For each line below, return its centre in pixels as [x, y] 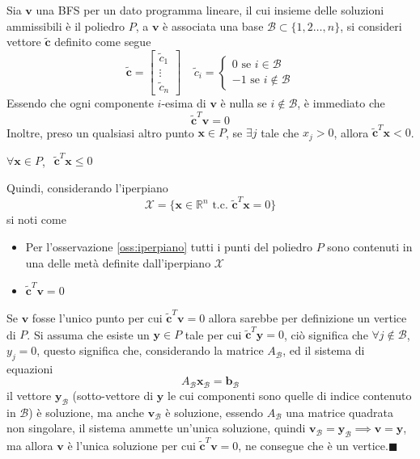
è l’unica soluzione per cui [132, 445]
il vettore [29, 395]
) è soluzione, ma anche [87, 412]
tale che [280, 132]
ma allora [30, 445]
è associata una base [213, 25]
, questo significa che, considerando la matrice [150, 350]
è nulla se [244, 103]
